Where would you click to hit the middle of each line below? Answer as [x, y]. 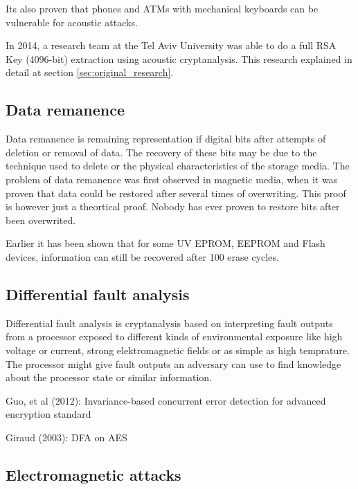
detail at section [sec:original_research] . [90, 72]
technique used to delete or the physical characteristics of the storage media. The [178, 166]
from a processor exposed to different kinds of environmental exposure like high [174, 336]
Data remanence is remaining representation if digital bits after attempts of [166, 139]
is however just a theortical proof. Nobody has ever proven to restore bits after [173, 206]
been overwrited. [41, 220]
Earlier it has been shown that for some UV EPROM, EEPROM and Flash [165, 243]
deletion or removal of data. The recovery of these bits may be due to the [161, 152]
